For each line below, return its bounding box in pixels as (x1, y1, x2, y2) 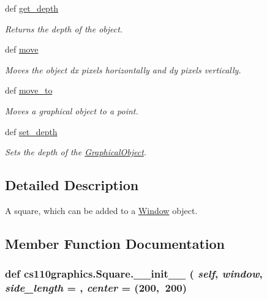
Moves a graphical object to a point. (5, 104, 138, 117)
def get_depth (5, 2, 59, 14)
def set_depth (5, 125, 58, 138)
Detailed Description (5, 175, 139, 194)
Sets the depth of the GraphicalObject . (5, 146, 147, 158)
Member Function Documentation (5, 234, 225, 253)
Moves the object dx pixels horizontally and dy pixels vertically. (5, 63, 241, 76)
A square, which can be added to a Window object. (5, 204, 198, 216)
